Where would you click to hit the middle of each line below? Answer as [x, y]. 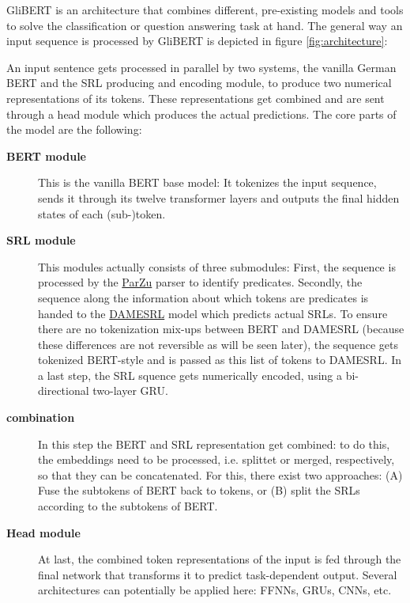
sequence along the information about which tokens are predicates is [203, 297]
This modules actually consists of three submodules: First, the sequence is [217, 266]
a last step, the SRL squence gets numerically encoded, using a [190, 375]
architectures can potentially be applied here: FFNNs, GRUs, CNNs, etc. [215, 590]
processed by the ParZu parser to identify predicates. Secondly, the [200, 282]
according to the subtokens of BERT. [128, 506]
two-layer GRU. [130, 391]
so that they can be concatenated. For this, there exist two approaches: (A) [220, 474]
